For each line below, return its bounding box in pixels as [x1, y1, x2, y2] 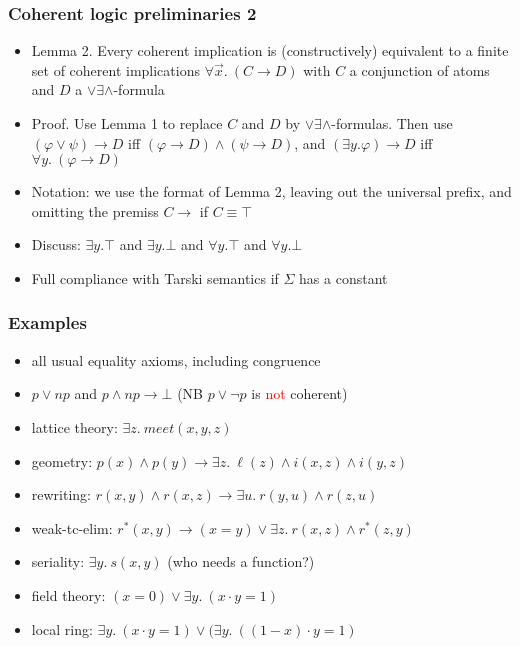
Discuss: [31, 234, 81, 255]
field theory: [31, 584, 106, 605]
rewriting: [31, 484, 92, 505]
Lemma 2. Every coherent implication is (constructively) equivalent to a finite [31, 40, 509, 61]
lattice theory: [31, 416, 118, 437]
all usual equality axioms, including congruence [31, 349, 321, 370]
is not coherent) [251, 383, 348, 404]
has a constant [299, 267, 388, 288]
